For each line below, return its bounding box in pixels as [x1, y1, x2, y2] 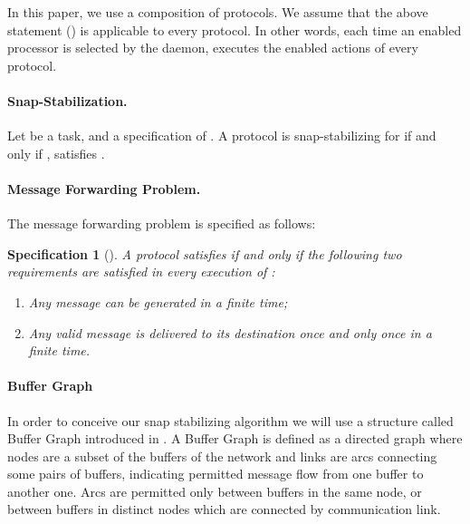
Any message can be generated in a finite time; [28, 292, 288, 311]
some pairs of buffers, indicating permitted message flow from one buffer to [7, 464, 424, 483]
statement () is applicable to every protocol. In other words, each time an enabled [7, 20, 462, 39]
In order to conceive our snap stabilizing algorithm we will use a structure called [7, 411, 454, 430]
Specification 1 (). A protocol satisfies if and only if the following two [7, 244, 402, 263]
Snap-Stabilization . [7, 91, 128, 110]
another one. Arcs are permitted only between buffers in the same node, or [7, 481, 422, 500]
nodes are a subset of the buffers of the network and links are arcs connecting [7, 446, 437, 465]
